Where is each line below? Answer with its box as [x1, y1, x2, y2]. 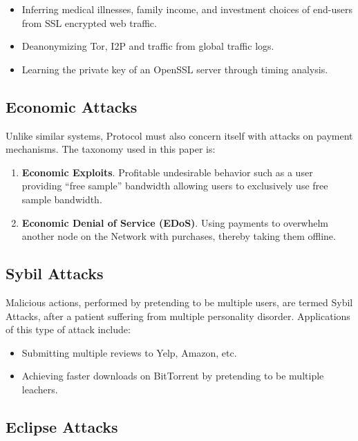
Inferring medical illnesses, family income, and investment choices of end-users [21, 2, 352, 16]
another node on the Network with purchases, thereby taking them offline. [21, 229, 336, 243]
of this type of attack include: [6, 322, 131, 337]
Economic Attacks [6, 95, 138, 117]
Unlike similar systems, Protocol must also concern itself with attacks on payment [6, 128, 353, 142]
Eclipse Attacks [6, 415, 118, 437]
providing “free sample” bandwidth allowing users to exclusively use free [21, 178, 328, 193]
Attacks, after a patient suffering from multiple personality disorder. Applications [6, 308, 350, 323]
